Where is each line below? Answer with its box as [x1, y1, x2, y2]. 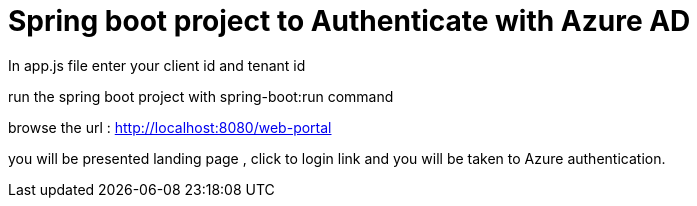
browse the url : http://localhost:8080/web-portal [8, 118, 332, 136]
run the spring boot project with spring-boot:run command [8, 87, 394, 105]
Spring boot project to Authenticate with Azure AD [8, 4, 691, 38]
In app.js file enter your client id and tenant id [8, 56, 306, 74]
